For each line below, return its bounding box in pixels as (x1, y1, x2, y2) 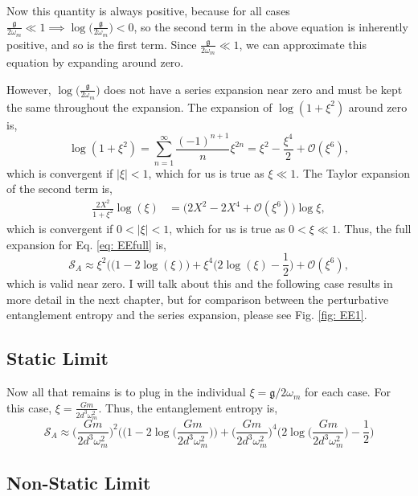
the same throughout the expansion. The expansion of (6, 98, 273, 115)
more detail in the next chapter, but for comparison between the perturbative (6, 290, 389, 307)
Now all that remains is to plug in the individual (6, 383, 246, 400)
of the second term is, (6, 180, 113, 197)
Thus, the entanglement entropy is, (105, 399, 278, 416)
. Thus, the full (337, 219, 412, 236)
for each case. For (305, 383, 391, 400)
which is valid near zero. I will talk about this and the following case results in (6, 275, 393, 292)
